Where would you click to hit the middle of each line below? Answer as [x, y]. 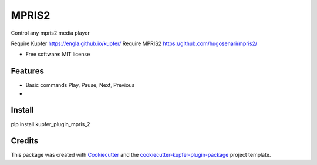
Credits [25, 141]
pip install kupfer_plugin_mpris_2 [50, 124]
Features [27, 71]
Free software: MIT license [58, 54]
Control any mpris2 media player [50, 33]
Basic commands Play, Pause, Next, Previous [80, 85]
